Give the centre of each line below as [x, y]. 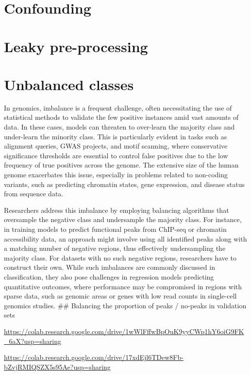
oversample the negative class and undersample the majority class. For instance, [123, 219]
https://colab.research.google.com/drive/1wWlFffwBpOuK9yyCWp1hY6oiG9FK [124, 331]
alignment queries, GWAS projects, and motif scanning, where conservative [116, 146]
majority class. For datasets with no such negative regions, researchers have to [120, 257]
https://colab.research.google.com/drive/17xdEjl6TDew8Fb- [94, 357]
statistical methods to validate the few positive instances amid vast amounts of [121, 117]
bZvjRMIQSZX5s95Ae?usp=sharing [57, 366]
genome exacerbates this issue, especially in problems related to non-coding [116, 175]
